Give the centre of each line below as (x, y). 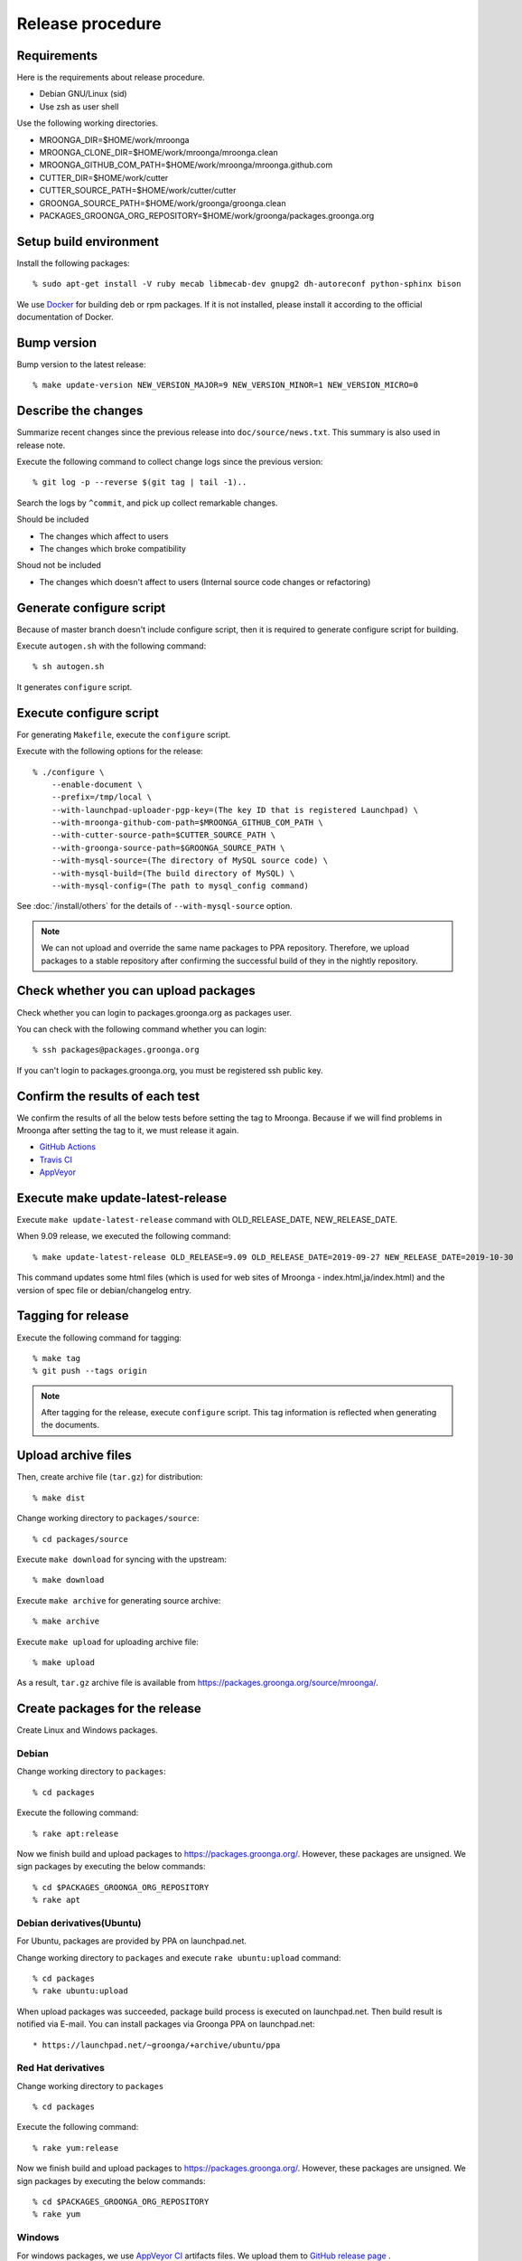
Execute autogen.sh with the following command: (112, 646)
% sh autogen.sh (69, 667)
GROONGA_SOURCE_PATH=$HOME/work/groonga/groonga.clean (163, 203)
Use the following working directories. (87, 123)
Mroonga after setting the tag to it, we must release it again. (128, 1130)
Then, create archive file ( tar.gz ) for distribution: (110, 1477)
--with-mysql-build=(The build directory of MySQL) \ (173, 873)
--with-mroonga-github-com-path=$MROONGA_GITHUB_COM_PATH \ (187, 823)
